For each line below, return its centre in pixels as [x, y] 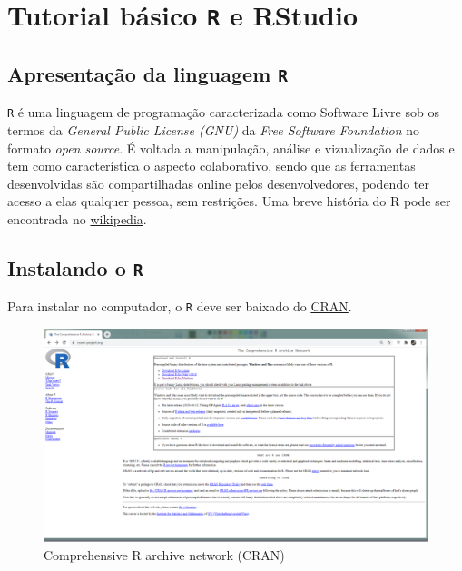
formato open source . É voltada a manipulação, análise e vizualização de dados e [231, 148]
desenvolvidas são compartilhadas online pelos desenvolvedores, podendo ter [218, 183]
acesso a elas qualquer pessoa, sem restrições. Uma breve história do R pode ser [229, 201]
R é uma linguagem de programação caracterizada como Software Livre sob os [223, 112]
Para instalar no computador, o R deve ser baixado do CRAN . [180, 306]
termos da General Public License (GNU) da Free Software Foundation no [214, 129]
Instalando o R [75, 267]
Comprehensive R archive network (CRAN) [164, 554]
